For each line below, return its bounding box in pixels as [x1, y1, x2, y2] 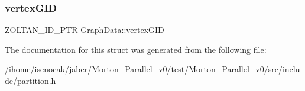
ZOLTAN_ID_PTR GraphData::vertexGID [5, 23, 164, 36]
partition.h [17, 75, 56, 86]
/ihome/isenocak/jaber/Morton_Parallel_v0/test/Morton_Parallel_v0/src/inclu [5, 63, 300, 75]
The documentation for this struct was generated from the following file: [5, 43, 267, 55]
